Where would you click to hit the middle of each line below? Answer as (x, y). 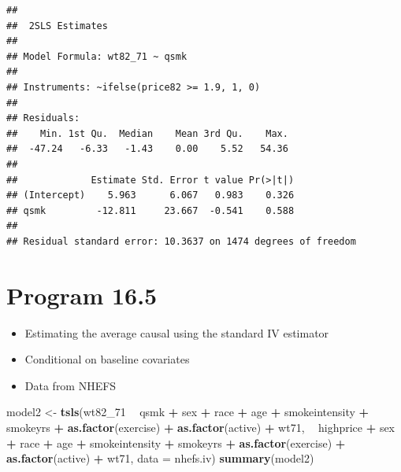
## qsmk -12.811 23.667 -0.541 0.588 (150, 210)
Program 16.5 (82, 295)
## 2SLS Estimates (57, 26)
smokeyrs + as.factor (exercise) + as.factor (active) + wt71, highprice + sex (200, 427)
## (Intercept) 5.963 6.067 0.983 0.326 (150, 195)
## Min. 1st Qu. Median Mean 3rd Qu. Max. (147, 133)
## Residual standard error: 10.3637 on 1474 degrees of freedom (181, 241)
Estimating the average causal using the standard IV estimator (177, 332)
